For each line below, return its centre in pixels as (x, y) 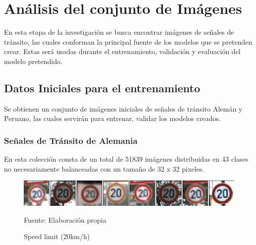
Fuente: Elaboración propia (65, 219)
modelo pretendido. (33, 61)
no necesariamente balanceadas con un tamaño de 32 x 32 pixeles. (104, 168)
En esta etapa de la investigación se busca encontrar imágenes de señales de (119, 32)
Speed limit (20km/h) (57, 236)
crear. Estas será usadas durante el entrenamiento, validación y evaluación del (122, 51)
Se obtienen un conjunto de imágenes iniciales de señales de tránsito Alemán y (123, 108)
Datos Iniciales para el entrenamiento (102, 88)
